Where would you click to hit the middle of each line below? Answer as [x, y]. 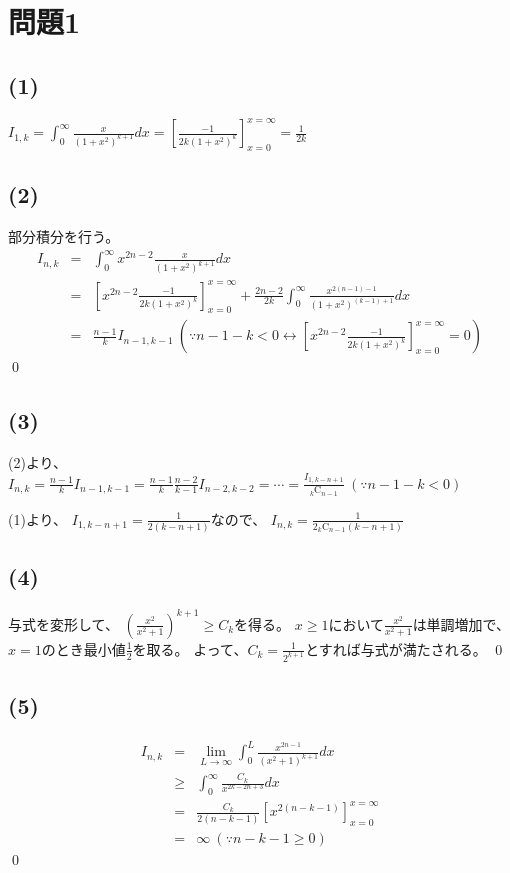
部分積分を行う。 [64, 236]
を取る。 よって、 [190, 648]
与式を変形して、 [63, 623]
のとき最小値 [83, 648]
